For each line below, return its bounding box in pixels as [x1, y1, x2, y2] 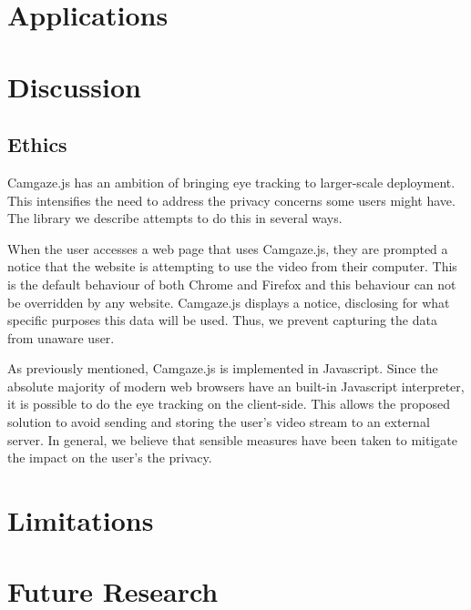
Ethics [7, 130, 67, 158]
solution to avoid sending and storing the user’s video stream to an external [7, 412, 430, 432]
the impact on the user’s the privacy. [7, 448, 212, 467]
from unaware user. [7, 328, 115, 347]
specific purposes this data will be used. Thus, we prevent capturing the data [7, 310, 437, 330]
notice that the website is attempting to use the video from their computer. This [7, 257, 457, 276]
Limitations [7, 502, 154, 539]
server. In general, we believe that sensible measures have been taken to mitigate [7, 430, 457, 449]
